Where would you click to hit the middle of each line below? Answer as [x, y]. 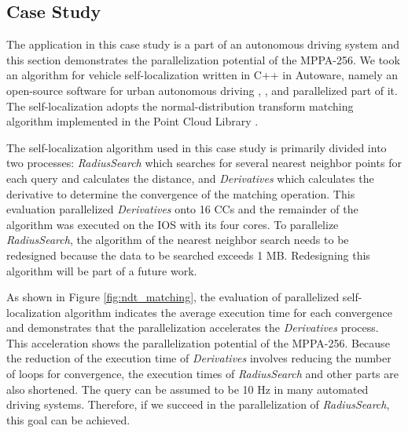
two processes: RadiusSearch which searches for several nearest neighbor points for [204, 163]
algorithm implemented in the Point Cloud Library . [132, 121]
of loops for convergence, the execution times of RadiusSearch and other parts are [202, 374]
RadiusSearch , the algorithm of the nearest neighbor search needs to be [178, 240]
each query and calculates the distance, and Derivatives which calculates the [190, 178]
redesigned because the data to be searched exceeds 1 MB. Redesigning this [188, 255]
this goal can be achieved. [68, 419]
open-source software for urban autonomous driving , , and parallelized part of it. [202, 90]
